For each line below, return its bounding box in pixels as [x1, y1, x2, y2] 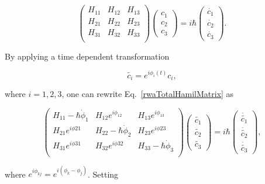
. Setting [88, 168, 119, 180]
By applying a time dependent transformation [5, 50, 170, 62]
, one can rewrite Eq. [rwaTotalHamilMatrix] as [61, 88, 234, 100]
